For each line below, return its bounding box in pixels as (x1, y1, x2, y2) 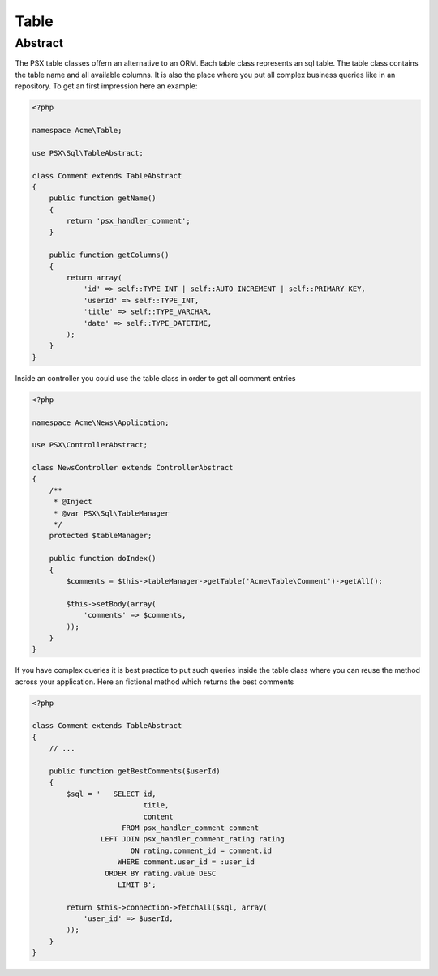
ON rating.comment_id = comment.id (130, 845, 272, 855)
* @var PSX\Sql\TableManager (53, 508, 170, 518)
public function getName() (49, 194, 157, 203)
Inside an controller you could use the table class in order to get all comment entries (15, 373, 296, 383)
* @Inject (53, 497, 92, 507)
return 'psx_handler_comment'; (66, 216, 191, 226)
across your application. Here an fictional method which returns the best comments (15, 677, 294, 687)
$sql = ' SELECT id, (66, 789, 157, 798)
